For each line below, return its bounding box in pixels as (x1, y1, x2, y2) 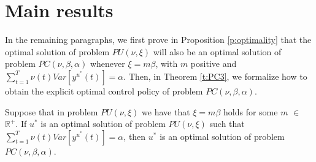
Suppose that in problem (5, 105, 98, 118)
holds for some (223, 105, 278, 118)
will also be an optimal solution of (153, 45, 282, 58)
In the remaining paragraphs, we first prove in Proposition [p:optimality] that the (5, 33, 312, 46)
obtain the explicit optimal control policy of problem (5, 84, 203, 97)
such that (209, 117, 245, 130)
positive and (190, 57, 237, 70)
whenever (90, 57, 125, 70)
